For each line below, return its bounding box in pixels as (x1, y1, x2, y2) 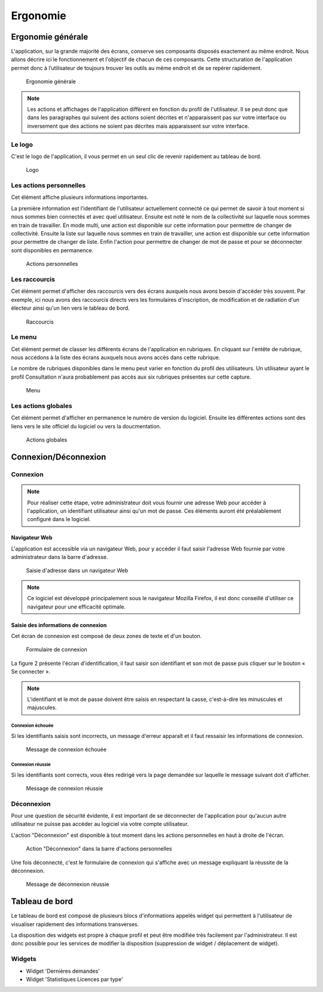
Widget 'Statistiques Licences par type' (26, 975, 123, 982)
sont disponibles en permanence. (11, 246, 94, 254)
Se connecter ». (11, 668, 51, 675)
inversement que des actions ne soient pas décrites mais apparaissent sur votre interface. (27, 122, 249, 129)
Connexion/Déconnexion (11, 452, 106, 462)
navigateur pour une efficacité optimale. (27, 603, 126, 610)
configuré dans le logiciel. (27, 516, 91, 523)
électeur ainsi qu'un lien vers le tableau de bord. (11, 304, 130, 311)
